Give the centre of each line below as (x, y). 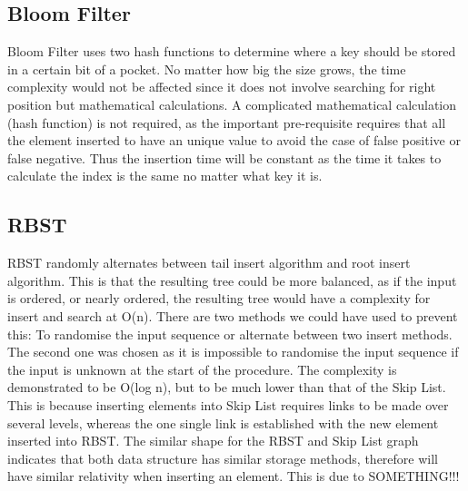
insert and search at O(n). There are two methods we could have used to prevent (233, 315)
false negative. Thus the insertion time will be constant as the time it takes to (224, 157)
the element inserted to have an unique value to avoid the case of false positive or (234, 140)
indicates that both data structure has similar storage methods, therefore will (223, 458)
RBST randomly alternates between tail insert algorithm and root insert (209, 263)
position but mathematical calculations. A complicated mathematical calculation (232, 104)
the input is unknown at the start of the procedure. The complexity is (202, 369)
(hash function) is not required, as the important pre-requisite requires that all (227, 122)
